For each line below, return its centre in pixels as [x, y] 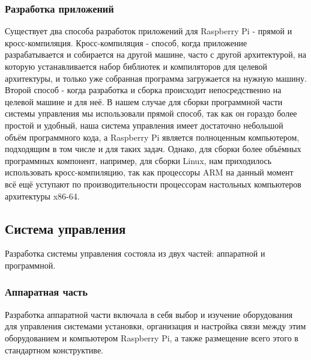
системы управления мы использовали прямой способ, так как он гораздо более [151, 113]
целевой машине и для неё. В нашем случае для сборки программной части [144, 101]
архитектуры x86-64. [42, 196]
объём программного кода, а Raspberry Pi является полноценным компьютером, [152, 137]
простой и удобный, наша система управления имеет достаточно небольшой [144, 125]
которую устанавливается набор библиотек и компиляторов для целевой [136, 66]
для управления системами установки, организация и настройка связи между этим [155, 326]
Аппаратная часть [46, 292]
